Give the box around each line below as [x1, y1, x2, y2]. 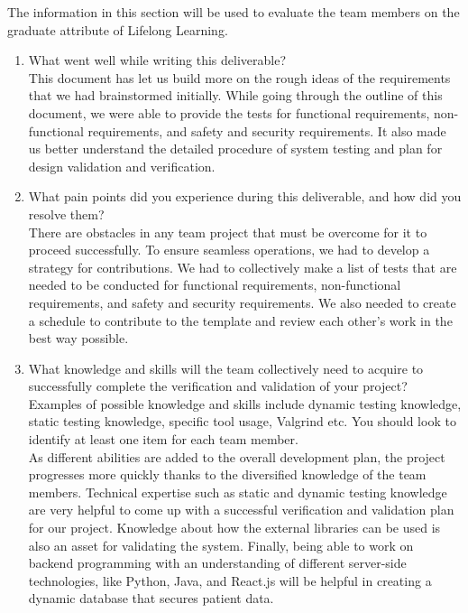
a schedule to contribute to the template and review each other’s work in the [28, 311, 453, 330]
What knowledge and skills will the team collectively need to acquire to [28, 358, 424, 377]
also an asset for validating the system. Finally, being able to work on [28, 535, 414, 554]
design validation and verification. [28, 156, 216, 175]
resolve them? [28, 204, 105, 223]
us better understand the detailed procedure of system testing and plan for [28, 139, 443, 158]
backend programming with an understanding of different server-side [28, 553, 407, 572]
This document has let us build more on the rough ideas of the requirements [28, 68, 451, 87]
